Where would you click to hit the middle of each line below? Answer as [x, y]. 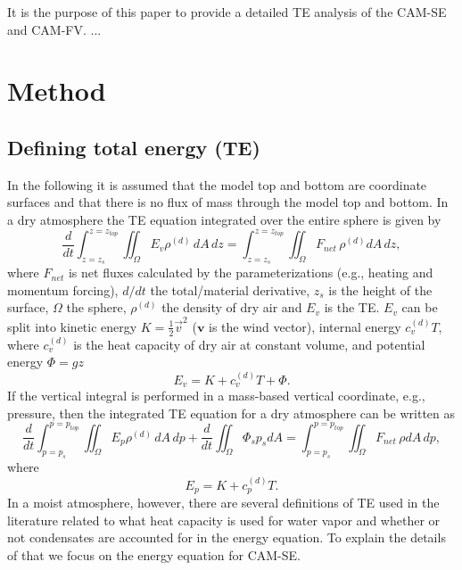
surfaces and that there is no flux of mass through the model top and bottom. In [228, 202]
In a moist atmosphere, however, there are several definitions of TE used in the [223, 503]
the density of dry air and [232, 307]
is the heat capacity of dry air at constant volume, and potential [249, 344]
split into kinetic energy [72, 326]
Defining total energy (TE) [134, 147]
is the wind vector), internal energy [305, 326]
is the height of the [380, 289]
